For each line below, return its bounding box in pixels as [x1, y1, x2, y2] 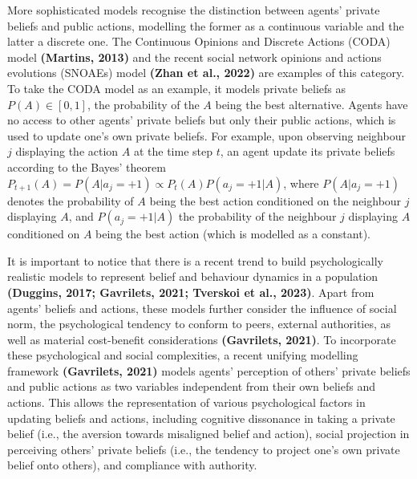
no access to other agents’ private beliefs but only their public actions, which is [7, 112, 396, 128]
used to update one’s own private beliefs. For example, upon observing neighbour [7, 127, 406, 144]
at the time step [133, 143, 213, 160]
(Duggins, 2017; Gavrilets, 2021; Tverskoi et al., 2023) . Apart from [7, 283, 374, 300]
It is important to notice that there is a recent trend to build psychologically [7, 252, 383, 269]
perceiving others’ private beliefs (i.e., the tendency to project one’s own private [7, 440, 400, 457]
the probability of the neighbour [178, 208, 337, 225]
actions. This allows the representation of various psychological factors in [7, 394, 366, 411]
